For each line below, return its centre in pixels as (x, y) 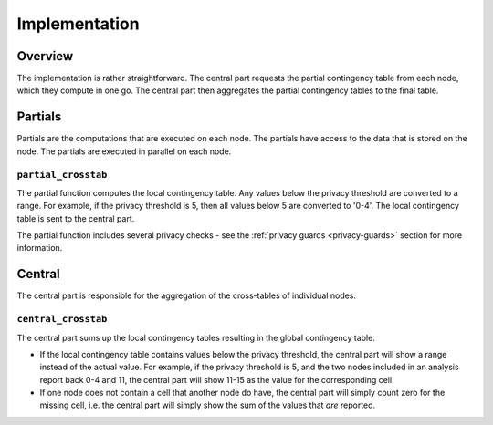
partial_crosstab (62, 175)
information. (40, 248)
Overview (45, 56)
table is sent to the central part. (76, 218)
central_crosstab (62, 319)
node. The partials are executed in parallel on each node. (124, 151)
